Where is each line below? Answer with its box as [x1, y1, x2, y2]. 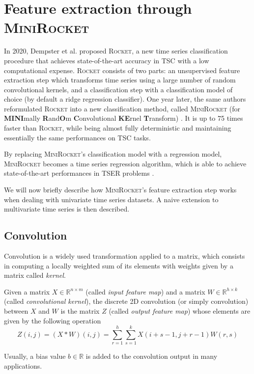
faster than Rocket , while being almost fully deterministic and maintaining [4, 123, 231, 133]
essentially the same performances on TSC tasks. [4, 132, 151, 142]
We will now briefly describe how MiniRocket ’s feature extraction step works [4, 185, 237, 195]
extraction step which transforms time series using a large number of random [4, 75, 236, 85]
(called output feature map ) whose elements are [109, 305, 251, 316]
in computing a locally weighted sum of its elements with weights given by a [4, 260, 233, 270]
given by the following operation [4, 315, 101, 325]
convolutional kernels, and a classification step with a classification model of [4, 84, 233, 94]
